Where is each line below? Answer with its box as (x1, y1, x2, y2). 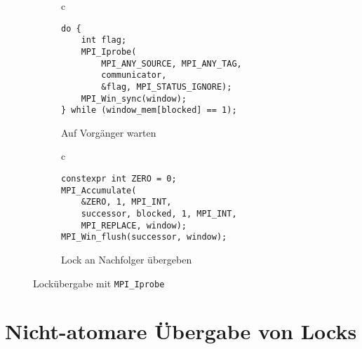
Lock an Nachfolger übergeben (61, 252, 192, 266)
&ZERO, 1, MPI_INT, (81, 197, 172, 207)
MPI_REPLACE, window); (81, 220, 187, 231)
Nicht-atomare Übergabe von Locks (5, 317, 357, 345)
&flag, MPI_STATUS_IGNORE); (101, 81, 232, 92)
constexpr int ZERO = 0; (61, 174, 177, 184)
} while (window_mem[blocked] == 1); (61, 105, 237, 116)
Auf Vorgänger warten (61, 125, 156, 139)
